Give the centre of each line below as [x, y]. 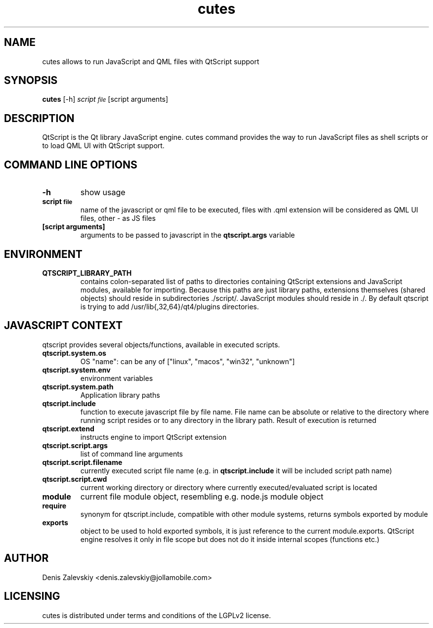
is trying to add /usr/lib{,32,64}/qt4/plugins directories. [170, 306]
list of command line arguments [132, 454]
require [54, 505]
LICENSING [32, 596]
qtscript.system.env [76, 370]
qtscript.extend [68, 428]
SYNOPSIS [31, 81]
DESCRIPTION [39, 118]
